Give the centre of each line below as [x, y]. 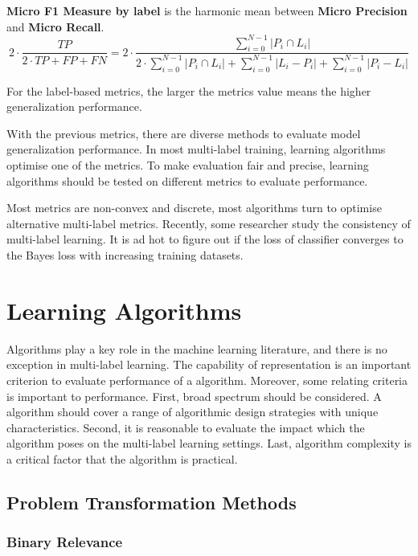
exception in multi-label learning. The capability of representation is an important [209, 364]
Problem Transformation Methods [152, 502]
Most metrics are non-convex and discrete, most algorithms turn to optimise [194, 208]
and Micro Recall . [55, 26]
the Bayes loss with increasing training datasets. [125, 255]
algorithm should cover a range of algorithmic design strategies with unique [193, 412]
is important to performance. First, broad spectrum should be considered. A [194, 396]
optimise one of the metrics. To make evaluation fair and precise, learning [188, 165]
